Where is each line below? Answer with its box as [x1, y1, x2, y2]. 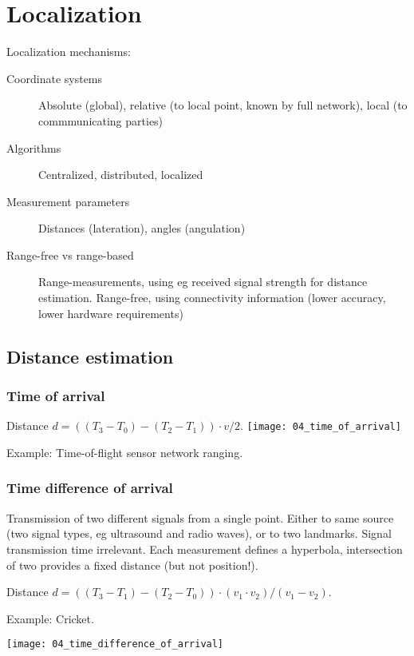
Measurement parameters [6, 193, 130, 209]
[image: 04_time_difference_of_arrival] [6, 638, 224, 650]
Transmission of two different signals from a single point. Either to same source [6, 509, 394, 526]
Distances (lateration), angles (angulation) [38, 220, 246, 237]
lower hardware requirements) [38, 304, 183, 321]
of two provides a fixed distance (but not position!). [6, 556, 258, 573]
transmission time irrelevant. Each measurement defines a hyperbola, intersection [6, 540, 403, 557]
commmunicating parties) [38, 112, 164, 129]
